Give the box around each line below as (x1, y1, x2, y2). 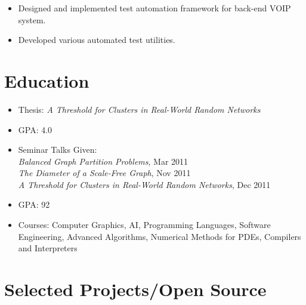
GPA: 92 (18, 198, 50, 211)
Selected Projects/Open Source (4, 277, 267, 301)
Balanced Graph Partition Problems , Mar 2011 (18, 155, 188, 167)
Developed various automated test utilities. (18, 33, 175, 46)
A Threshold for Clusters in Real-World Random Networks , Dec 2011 (18, 178, 271, 190)
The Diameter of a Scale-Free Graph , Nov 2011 (18, 167, 191, 179)
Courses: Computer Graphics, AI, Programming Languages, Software (18, 218, 271, 231)
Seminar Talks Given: (18, 143, 97, 156)
